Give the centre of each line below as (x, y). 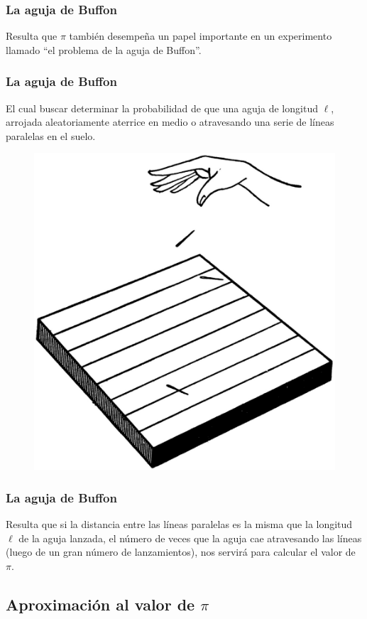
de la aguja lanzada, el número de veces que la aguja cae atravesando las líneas (190, 538)
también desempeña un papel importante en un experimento (201, 36)
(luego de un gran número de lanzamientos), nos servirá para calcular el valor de (181, 552)
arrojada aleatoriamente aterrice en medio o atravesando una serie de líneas (170, 122)
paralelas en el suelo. (51, 135)
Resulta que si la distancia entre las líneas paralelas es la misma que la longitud (179, 523)
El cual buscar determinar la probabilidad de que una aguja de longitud (162, 108)
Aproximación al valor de (100, 604)
